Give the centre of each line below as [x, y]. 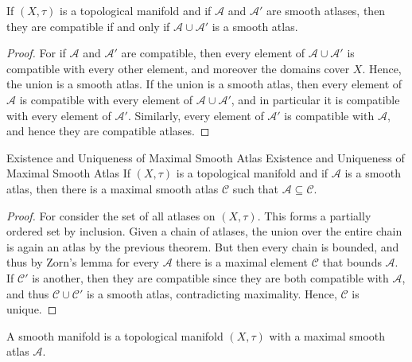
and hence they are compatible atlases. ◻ [108, 131]
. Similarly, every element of [196, 115]
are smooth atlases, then [326, 10]
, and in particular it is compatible [315, 99]
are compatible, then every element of [213, 53]
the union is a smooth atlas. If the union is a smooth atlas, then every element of [204, 84]
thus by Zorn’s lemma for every [83, 262]
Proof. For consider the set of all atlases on [111, 215]
